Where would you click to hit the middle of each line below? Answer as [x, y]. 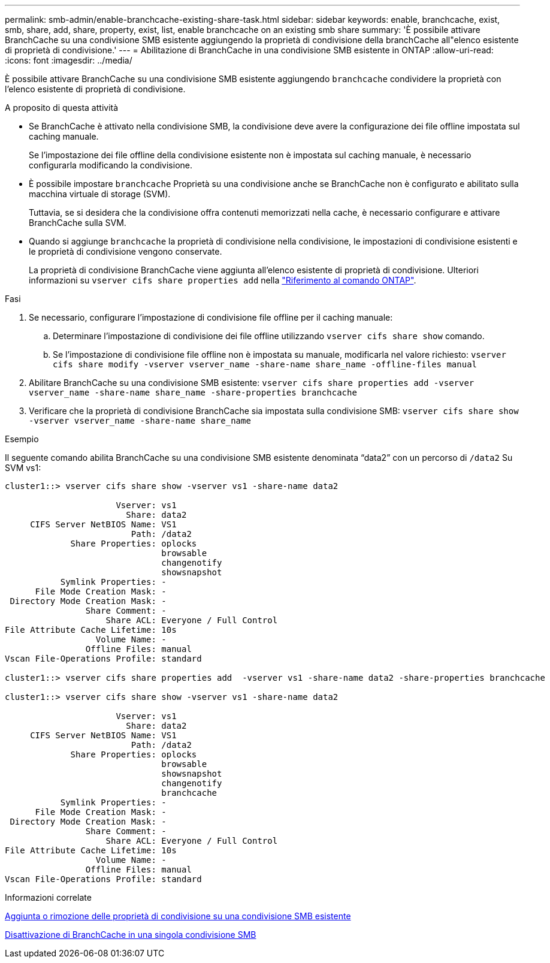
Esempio [22, 439]
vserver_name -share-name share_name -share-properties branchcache [193, 393]
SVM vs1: [23, 468]
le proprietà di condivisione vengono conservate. [126, 251]
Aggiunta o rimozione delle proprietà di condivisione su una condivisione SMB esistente [178, 916]
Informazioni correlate [48, 897]
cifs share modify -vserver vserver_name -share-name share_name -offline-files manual [265, 364]
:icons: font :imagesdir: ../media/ [69, 60]
